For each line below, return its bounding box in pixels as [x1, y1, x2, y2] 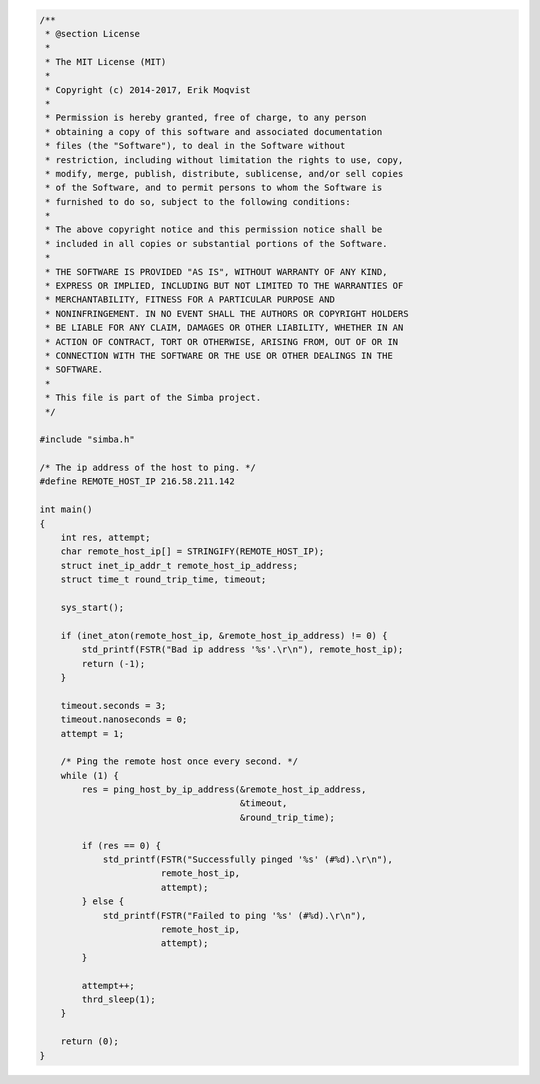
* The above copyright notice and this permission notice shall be [45, 224, 383, 235]
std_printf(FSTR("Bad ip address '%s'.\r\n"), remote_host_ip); [81, 644, 404, 655]
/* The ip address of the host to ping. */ [39, 462, 257, 474]
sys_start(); [60, 602, 125, 613]
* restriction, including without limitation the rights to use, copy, [45, 154, 404, 165]
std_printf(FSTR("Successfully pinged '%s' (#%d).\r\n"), [102, 854, 394, 865]
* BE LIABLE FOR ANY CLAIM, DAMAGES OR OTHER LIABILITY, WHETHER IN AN [45, 322, 404, 334]
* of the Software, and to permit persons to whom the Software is [45, 182, 383, 194]
